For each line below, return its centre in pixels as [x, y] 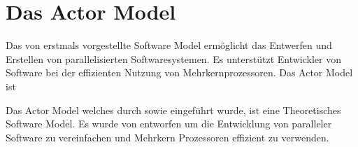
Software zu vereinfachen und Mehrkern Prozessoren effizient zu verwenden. [167, 137]
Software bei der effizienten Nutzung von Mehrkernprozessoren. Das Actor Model [179, 72]
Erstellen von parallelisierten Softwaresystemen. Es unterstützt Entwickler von [174, 58]
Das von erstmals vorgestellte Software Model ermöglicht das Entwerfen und [169, 45]
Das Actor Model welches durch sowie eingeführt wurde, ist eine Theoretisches [173, 110]
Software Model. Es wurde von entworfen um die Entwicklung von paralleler [169, 124]
